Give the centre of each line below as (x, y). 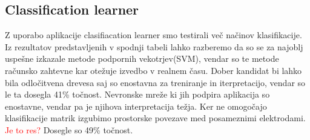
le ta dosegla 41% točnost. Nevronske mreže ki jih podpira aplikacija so (137, 94)
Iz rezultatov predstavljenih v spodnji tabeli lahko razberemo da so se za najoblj (154, 46)
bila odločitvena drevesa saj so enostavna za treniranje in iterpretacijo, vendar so (155, 82)
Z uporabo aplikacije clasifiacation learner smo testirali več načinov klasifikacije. (153, 35)
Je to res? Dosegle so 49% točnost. (69, 129)
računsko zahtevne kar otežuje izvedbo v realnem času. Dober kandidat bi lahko (153, 70)
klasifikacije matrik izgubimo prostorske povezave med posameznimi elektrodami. (155, 118)
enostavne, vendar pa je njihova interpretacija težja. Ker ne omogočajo (136, 106)
